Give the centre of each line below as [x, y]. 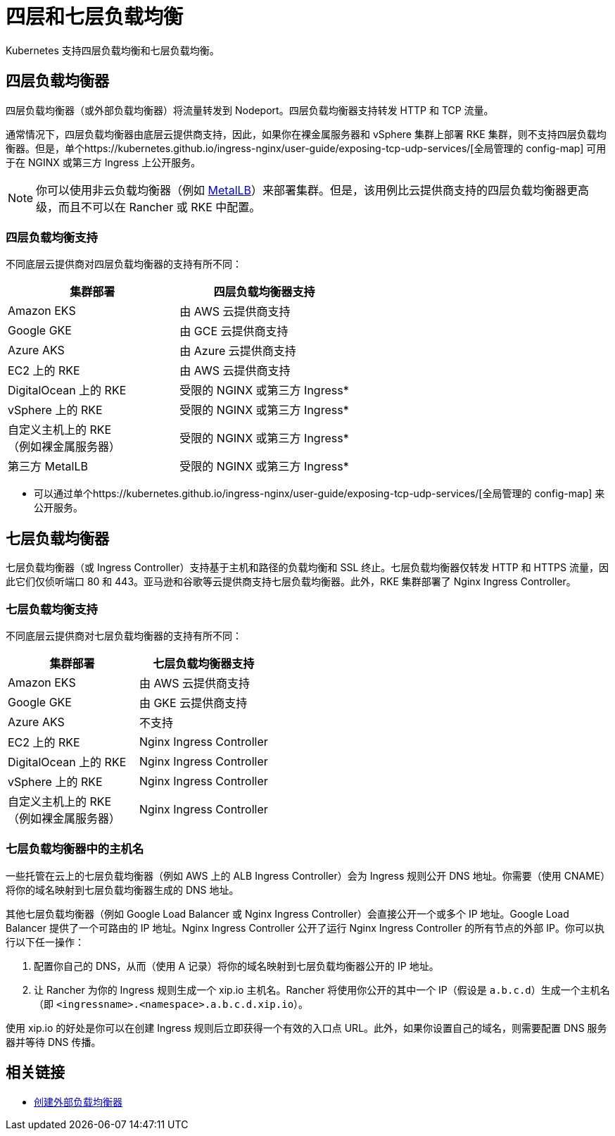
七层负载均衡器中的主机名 [75, 849]
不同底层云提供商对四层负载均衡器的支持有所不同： [124, 264]
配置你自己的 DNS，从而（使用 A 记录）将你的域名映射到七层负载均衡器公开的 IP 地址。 [236, 966]
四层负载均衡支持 [52, 237]
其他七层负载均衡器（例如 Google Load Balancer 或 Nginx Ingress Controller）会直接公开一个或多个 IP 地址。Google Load [287, 913]
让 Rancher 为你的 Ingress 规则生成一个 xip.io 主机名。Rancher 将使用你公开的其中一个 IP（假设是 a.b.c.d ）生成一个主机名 [322, 990]
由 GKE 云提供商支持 [193, 703]
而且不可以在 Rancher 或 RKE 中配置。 [160, 207]
